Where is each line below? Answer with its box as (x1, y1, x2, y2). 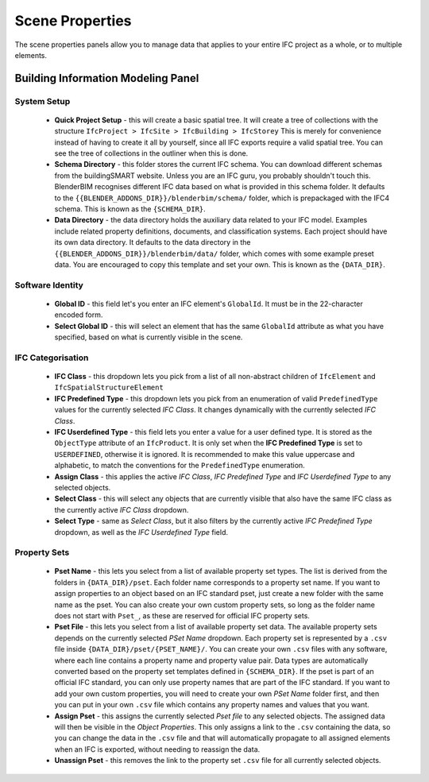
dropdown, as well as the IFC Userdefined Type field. (54, 527, 228, 536)
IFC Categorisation (14, 352, 89, 363)
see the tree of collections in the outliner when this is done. (54, 149, 249, 158)
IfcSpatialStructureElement (54, 383, 164, 393)
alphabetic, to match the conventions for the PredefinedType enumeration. (54, 461, 305, 470)
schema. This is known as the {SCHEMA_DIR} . (54, 204, 206, 214)
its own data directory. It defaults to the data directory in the (54, 238, 251, 247)
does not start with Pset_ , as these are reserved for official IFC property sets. (54, 611, 310, 621)
